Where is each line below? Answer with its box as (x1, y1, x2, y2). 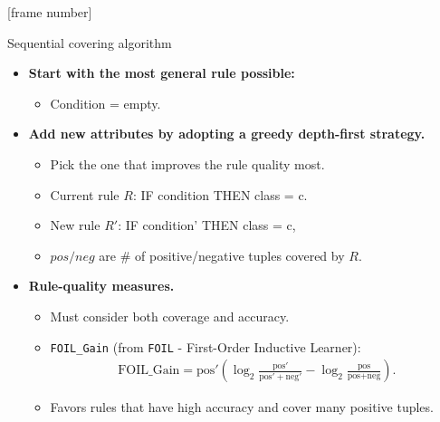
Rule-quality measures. (28, 276, 175, 295)
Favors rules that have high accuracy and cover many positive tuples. (50, 398, 434, 417)
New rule (50, 216, 100, 235)
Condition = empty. (50, 93, 161, 112)
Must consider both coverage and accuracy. (50, 306, 290, 325)
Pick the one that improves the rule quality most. (50, 154, 325, 173)
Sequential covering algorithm (7, 33, 172, 52)
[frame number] (7, 3, 92, 21)
